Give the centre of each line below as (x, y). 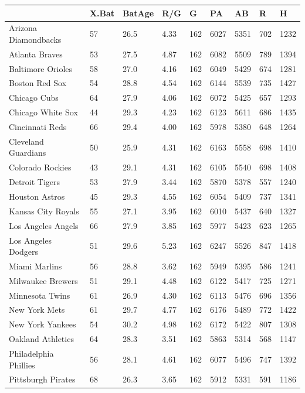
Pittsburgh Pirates (42, 379)
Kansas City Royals (44, 211)
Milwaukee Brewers (43, 280)
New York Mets (37, 310)
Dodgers (24, 252)
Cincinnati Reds (38, 127)
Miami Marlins (35, 266)
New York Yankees (43, 324)
